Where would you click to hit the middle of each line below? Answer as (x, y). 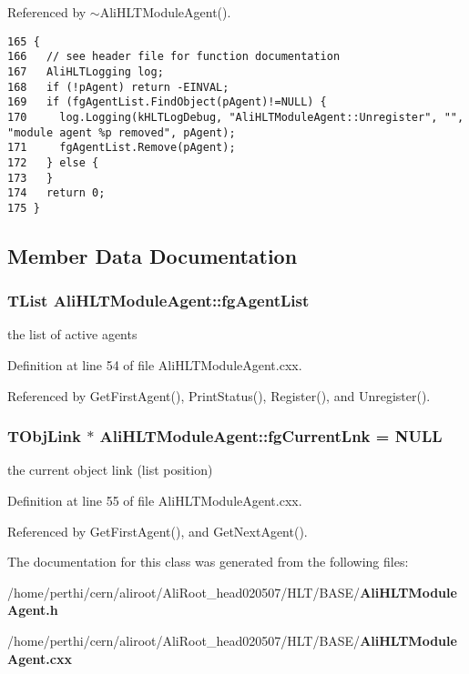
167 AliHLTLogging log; (86, 71)
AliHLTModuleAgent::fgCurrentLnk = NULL (271, 436)
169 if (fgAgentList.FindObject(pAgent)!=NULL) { (167, 102)
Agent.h (33, 610)
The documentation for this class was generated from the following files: (208, 562)
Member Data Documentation (153, 255)
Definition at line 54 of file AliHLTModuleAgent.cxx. (155, 365)
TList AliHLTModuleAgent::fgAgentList (158, 301)
